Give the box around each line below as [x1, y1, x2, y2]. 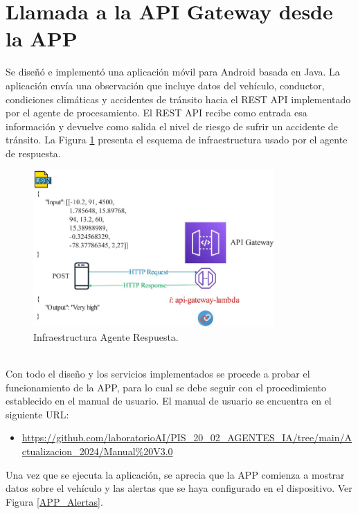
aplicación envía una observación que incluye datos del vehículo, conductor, [6, 78, 325, 92]
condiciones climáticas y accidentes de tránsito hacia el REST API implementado [6, 91, 351, 106]
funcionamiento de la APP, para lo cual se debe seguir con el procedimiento [6, 380, 327, 394]
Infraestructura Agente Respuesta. [33, 329, 179, 344]
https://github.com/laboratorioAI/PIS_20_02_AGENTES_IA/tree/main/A [21, 430, 352, 445]
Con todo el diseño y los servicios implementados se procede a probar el [6, 366, 310, 381]
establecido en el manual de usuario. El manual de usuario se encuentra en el [6, 393, 332, 408]
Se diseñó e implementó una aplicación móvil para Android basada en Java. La [6, 64, 340, 79]
